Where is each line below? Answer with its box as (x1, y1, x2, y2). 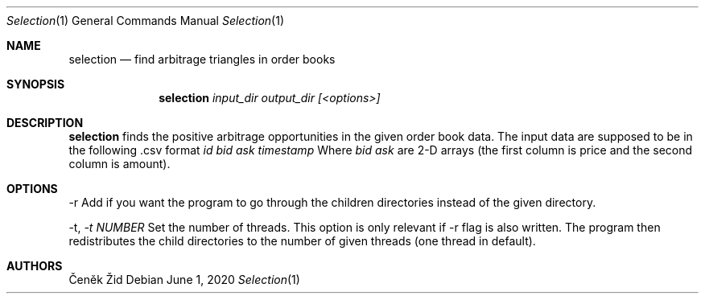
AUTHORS (6, 259, 63, 273)
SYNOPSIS (6, 77, 65, 91)
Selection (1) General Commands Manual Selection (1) (6, 14, 285, 27)
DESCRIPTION (6, 116, 84, 129)
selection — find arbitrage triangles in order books (68, 52, 336, 66)
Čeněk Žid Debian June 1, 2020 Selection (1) (68, 273, 300, 286)
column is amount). (68, 157, 171, 171)
